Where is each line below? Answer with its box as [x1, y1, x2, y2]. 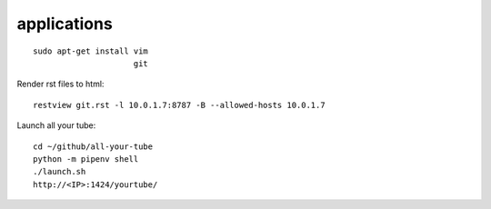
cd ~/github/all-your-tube [33, 141, 154, 152]
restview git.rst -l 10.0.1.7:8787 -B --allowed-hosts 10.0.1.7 [33, 100, 326, 110]
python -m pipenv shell [33, 154, 139, 164]
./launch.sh [33, 166, 86, 177]
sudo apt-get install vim [33, 45, 149, 56]
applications [16, 14, 113, 34]
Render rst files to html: [16, 78, 105, 90]
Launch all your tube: [16, 120, 96, 131]
